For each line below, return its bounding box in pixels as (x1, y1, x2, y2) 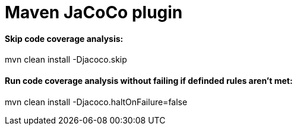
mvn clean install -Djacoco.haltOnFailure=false (5, 96, 188, 107)
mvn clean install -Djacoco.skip (5, 54, 127, 65)
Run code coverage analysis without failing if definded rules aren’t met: (5, 75, 293, 86)
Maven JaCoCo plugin (5, 2, 183, 22)
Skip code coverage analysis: (5, 33, 124, 44)
